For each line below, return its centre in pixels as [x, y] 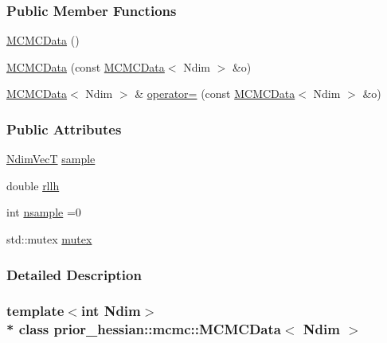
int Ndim [111, 311]
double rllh [33, 185]
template [35, 311]
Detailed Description [74, 274]
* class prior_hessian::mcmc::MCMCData [144, 329]
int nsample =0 [44, 212]
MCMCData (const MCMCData [86, 66]
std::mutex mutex [49, 239]
